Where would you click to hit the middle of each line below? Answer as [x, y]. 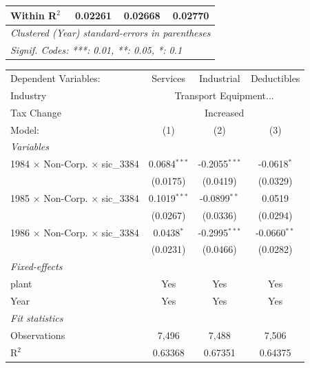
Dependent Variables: [55, 78]
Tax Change [36, 112]
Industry [29, 95]
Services [169, 78]
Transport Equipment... [224, 95]
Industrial [219, 78]
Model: [25, 129]
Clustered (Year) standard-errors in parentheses [111, 33]
